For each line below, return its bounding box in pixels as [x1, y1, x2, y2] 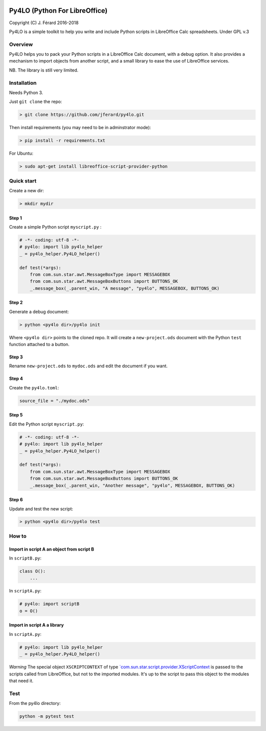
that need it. [9, 678, 34, 684]
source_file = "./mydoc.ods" [19, 398, 90, 404]
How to [9, 532, 27, 539]
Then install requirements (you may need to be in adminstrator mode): [9, 125, 151, 131]
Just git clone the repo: [9, 99, 63, 104]
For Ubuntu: [9, 150, 33, 156]
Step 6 [9, 497, 23, 503]
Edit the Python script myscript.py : [9, 421, 84, 427]
